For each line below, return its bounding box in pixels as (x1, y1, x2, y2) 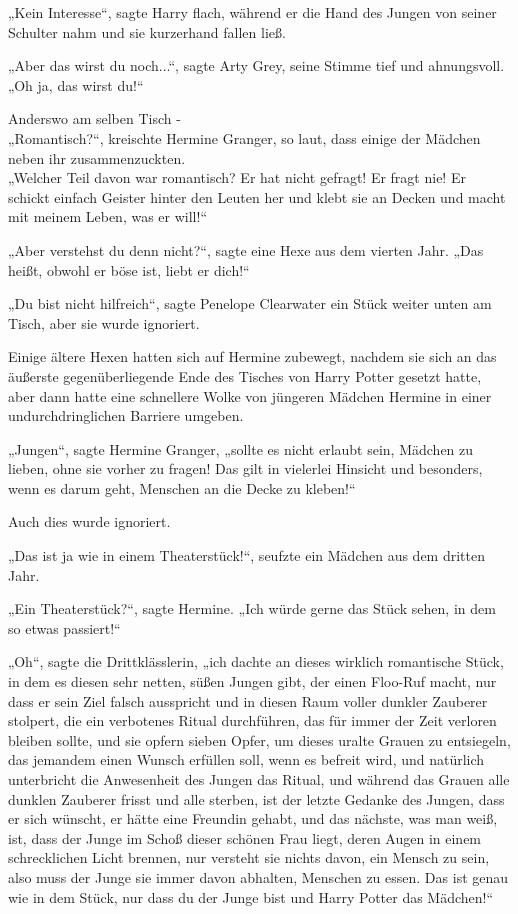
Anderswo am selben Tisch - (8, 108, 181, 129)
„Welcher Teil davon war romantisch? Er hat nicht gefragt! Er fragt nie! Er (8, 167, 466, 188)
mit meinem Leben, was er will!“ (8, 206, 207, 227)
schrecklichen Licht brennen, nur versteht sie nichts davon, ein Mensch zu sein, (8, 847, 490, 868)
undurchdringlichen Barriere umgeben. (8, 405, 244, 426)
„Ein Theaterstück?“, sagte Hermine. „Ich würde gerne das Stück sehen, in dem (8, 598, 496, 619)
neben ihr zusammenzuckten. (8, 147, 186, 168)
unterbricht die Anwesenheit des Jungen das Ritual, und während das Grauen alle (8, 769, 510, 789)
